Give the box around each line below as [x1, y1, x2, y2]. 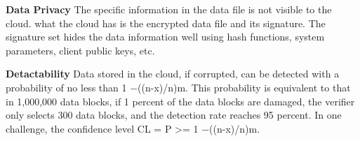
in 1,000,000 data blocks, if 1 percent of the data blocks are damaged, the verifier [6, 94, 355, 108]
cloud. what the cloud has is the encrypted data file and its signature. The [6, 15, 326, 30]
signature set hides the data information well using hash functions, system [6, 29, 325, 44]
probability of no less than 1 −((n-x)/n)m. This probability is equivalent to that [6, 80, 351, 94]
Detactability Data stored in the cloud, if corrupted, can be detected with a [6, 66, 340, 81]
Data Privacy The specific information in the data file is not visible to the [6, 2, 332, 16]
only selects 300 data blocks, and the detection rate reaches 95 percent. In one [6, 107, 342, 122]
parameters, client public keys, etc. [6, 43, 155, 57]
